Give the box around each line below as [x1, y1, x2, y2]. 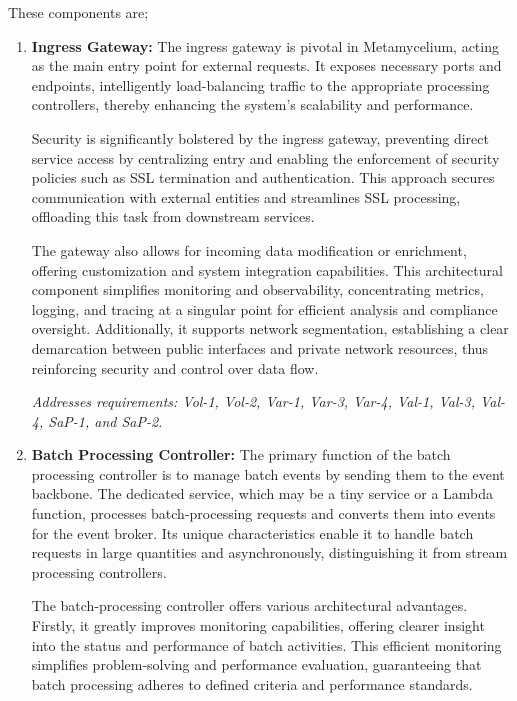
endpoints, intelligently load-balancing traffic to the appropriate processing [31, 74, 490, 95]
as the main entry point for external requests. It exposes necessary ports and [31, 55, 502, 76]
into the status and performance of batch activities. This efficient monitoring [31, 634, 502, 655]
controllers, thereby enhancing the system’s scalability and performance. [31, 94, 474, 115]
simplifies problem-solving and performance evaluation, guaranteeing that [31, 654, 482, 675]
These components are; [8, 2, 149, 22]
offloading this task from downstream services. [31, 206, 315, 227]
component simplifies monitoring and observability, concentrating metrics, [31, 279, 484, 300]
